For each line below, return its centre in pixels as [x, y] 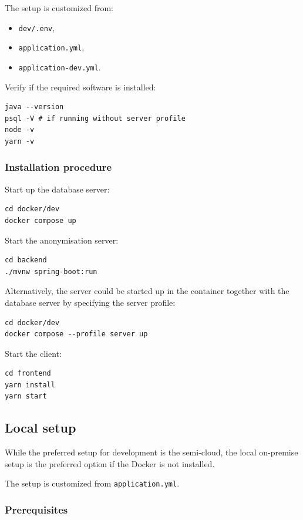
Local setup [41, 428]
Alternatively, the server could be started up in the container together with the [147, 291]
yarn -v [20, 141]
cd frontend [28, 374]
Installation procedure [58, 167]
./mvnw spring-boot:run [51, 271]
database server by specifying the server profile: [90, 302]
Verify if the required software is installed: [80, 87]
